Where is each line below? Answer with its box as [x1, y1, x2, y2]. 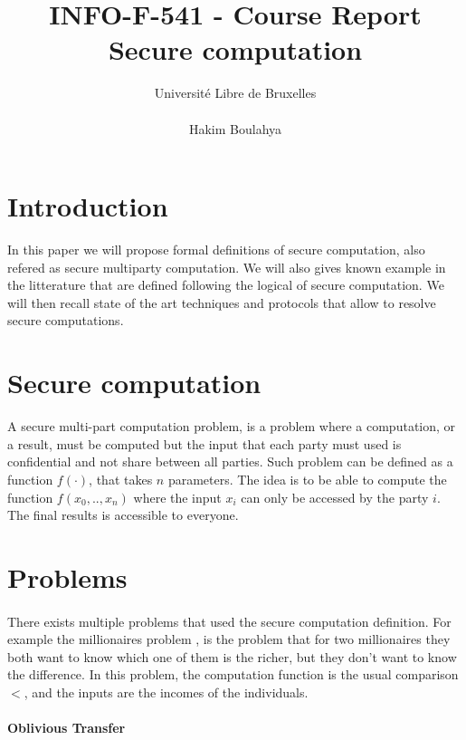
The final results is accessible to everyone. [7, 505, 239, 524]
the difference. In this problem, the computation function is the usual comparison [7, 665, 459, 684]
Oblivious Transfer [7, 718, 126, 737]
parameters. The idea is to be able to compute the [167, 469, 447, 488]
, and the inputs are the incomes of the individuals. [24, 683, 309, 702]
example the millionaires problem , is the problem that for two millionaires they [7, 629, 451, 649]
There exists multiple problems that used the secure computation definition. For [7, 611, 452, 630]
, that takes [89, 469, 153, 488]
